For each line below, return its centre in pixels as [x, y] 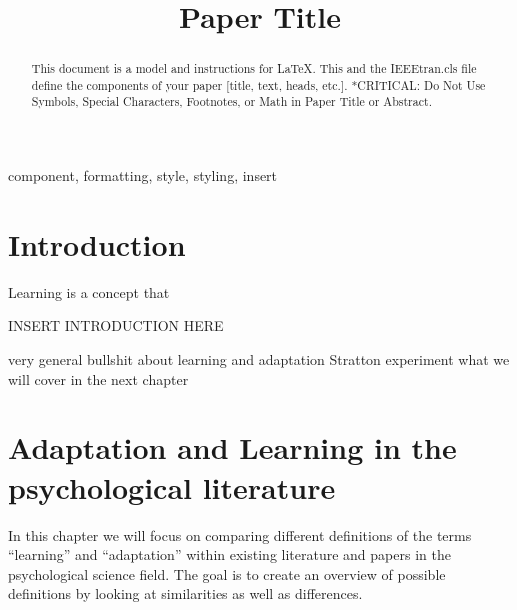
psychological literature [172, 486]
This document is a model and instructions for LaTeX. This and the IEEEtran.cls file [254, 68]
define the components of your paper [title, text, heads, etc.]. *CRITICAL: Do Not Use [258, 84]
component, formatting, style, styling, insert [143, 175]
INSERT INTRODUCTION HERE [116, 325]
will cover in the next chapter [98, 378]
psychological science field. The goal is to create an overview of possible [227, 573]
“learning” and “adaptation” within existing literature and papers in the [229, 554]
